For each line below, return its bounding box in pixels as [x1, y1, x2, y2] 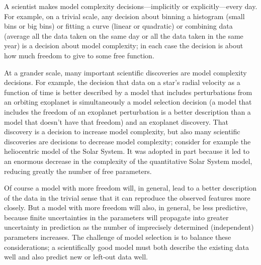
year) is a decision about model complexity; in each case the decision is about [4, 40, 243, 51]
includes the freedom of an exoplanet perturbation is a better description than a [4, 106, 251, 117]
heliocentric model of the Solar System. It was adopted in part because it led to [4, 146, 249, 156]
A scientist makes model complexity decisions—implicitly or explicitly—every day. [4, 1, 257, 11]
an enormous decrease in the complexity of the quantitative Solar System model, [4, 155, 252, 166]
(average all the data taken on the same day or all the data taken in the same [4, 30, 243, 41]
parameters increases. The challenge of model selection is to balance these [4, 232, 231, 242]
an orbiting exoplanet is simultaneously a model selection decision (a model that [4, 97, 252, 107]
